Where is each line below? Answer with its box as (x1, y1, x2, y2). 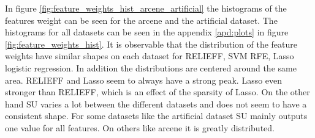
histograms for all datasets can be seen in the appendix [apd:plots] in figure (5, 26, 289, 38)
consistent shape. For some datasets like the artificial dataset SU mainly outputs (5, 109, 308, 122)
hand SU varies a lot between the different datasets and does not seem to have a (5, 97, 307, 110)
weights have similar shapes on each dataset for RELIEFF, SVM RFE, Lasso (5, 49, 294, 62)
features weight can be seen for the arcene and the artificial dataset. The (5, 13, 278, 26)
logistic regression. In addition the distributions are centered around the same (5, 61, 297, 74)
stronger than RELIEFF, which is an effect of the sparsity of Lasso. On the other (5, 85, 310, 98)
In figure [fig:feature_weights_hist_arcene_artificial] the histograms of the (5, 2, 287, 14)
